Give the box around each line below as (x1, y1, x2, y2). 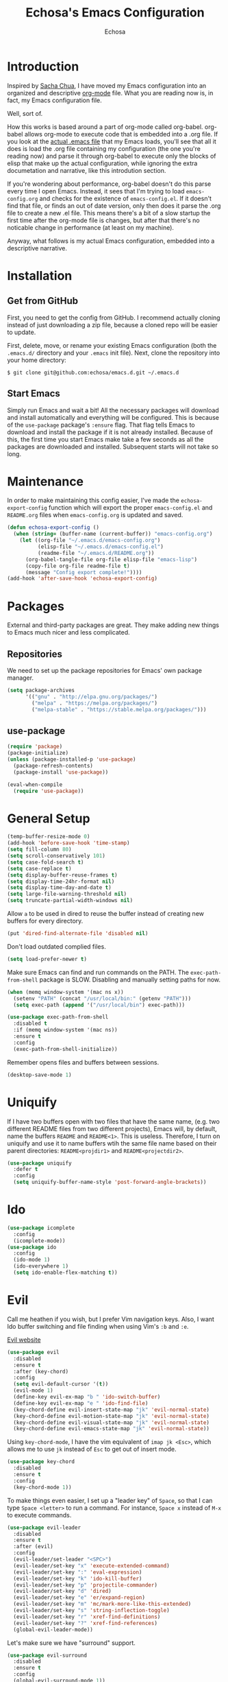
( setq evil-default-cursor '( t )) (13, 1381, 109, 1388)
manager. (7, 674, 34, 682)
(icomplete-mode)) (13, 1237, 66, 1244)
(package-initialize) (7, 750, 69, 757)
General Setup (7, 811, 90, 826)
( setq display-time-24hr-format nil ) (7, 878, 115, 885)
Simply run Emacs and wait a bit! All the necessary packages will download (7, 406, 219, 414)
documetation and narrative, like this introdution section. (7, 166, 166, 174)
